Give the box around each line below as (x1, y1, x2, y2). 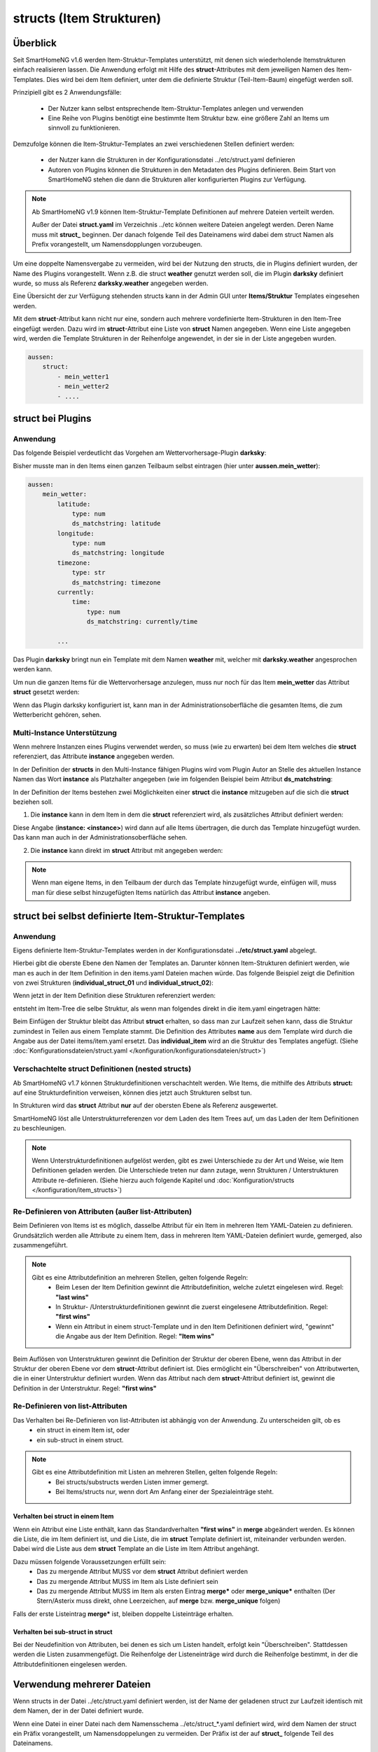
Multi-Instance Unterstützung (13, 727, 117, 737)
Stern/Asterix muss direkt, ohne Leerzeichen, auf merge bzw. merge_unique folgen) (36, 1596, 281, 1605)
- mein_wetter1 (57, 372, 110, 381)
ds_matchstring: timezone (71, 578, 161, 587)
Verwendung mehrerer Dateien (13, 1678, 151, 1690)
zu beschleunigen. (13, 1124, 66, 1132)
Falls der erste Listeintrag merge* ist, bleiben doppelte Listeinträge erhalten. (13, 1609, 234, 1618)
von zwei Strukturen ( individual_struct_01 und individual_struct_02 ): (13, 978, 213, 987)
